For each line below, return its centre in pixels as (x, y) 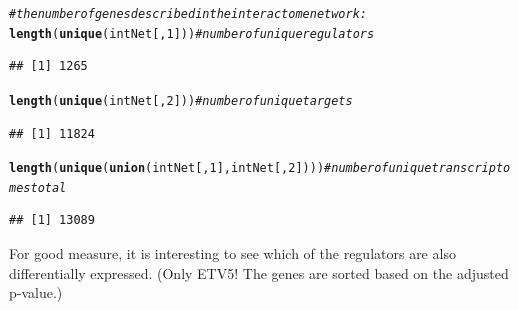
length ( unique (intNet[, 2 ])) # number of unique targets (181, 100)
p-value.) (36, 292)
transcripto (471, 168)
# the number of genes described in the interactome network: (188, 14)
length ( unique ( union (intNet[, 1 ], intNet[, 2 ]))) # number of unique (220, 168)
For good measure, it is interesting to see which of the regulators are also (232, 253)
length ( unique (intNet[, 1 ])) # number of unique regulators (192, 33)
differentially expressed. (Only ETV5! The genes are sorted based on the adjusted (259, 272)
